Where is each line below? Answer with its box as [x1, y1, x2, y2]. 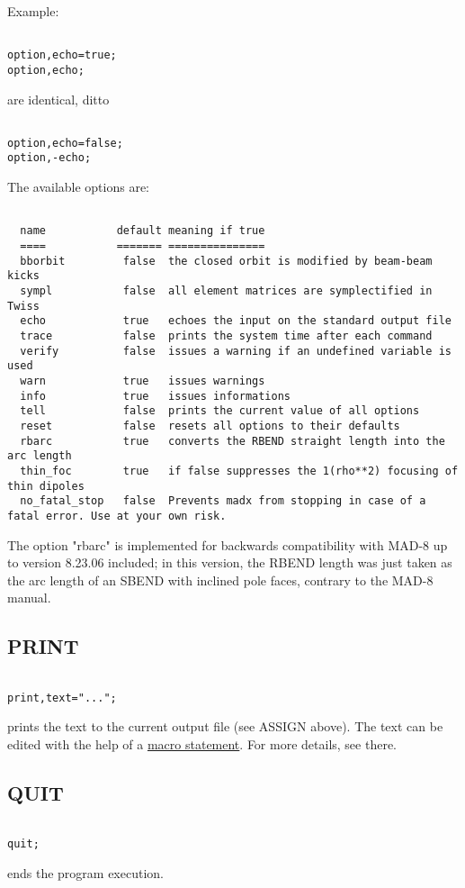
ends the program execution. [7, 864, 164, 883]
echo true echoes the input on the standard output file [20, 314, 452, 328]
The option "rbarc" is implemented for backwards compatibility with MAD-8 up [7, 535, 448, 554]
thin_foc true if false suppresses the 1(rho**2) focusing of [20, 464, 459, 477]
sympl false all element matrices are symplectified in [20, 285, 433, 297]
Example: [7, 2, 59, 20]
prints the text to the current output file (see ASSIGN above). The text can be [7, 717, 443, 736]
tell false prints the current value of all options [20, 404, 420, 418]
